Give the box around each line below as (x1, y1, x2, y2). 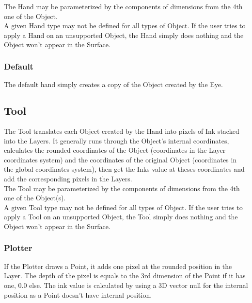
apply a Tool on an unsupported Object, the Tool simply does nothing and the (4, 212, 238, 222)
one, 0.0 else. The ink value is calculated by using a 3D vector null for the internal (4, 280, 248, 290)
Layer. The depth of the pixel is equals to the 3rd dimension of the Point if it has (4, 270, 246, 281)
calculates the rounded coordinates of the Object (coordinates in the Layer (4, 145, 226, 155)
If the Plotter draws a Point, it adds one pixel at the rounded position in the (4, 261, 232, 271)
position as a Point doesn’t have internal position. (4, 289, 152, 300)
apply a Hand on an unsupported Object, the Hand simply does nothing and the (4, 30, 244, 40)
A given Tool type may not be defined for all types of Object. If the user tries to (4, 202, 243, 212)
